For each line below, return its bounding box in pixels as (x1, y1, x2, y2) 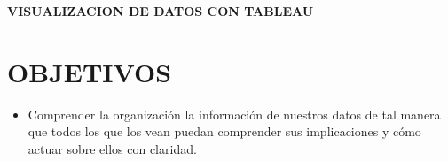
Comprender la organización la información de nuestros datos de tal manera (28, 104, 441, 123)
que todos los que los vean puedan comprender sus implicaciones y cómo (28, 122, 421, 141)
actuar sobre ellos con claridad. (28, 139, 197, 157)
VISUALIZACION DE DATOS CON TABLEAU (7, 2, 314, 19)
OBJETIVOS (7, 53, 172, 89)
